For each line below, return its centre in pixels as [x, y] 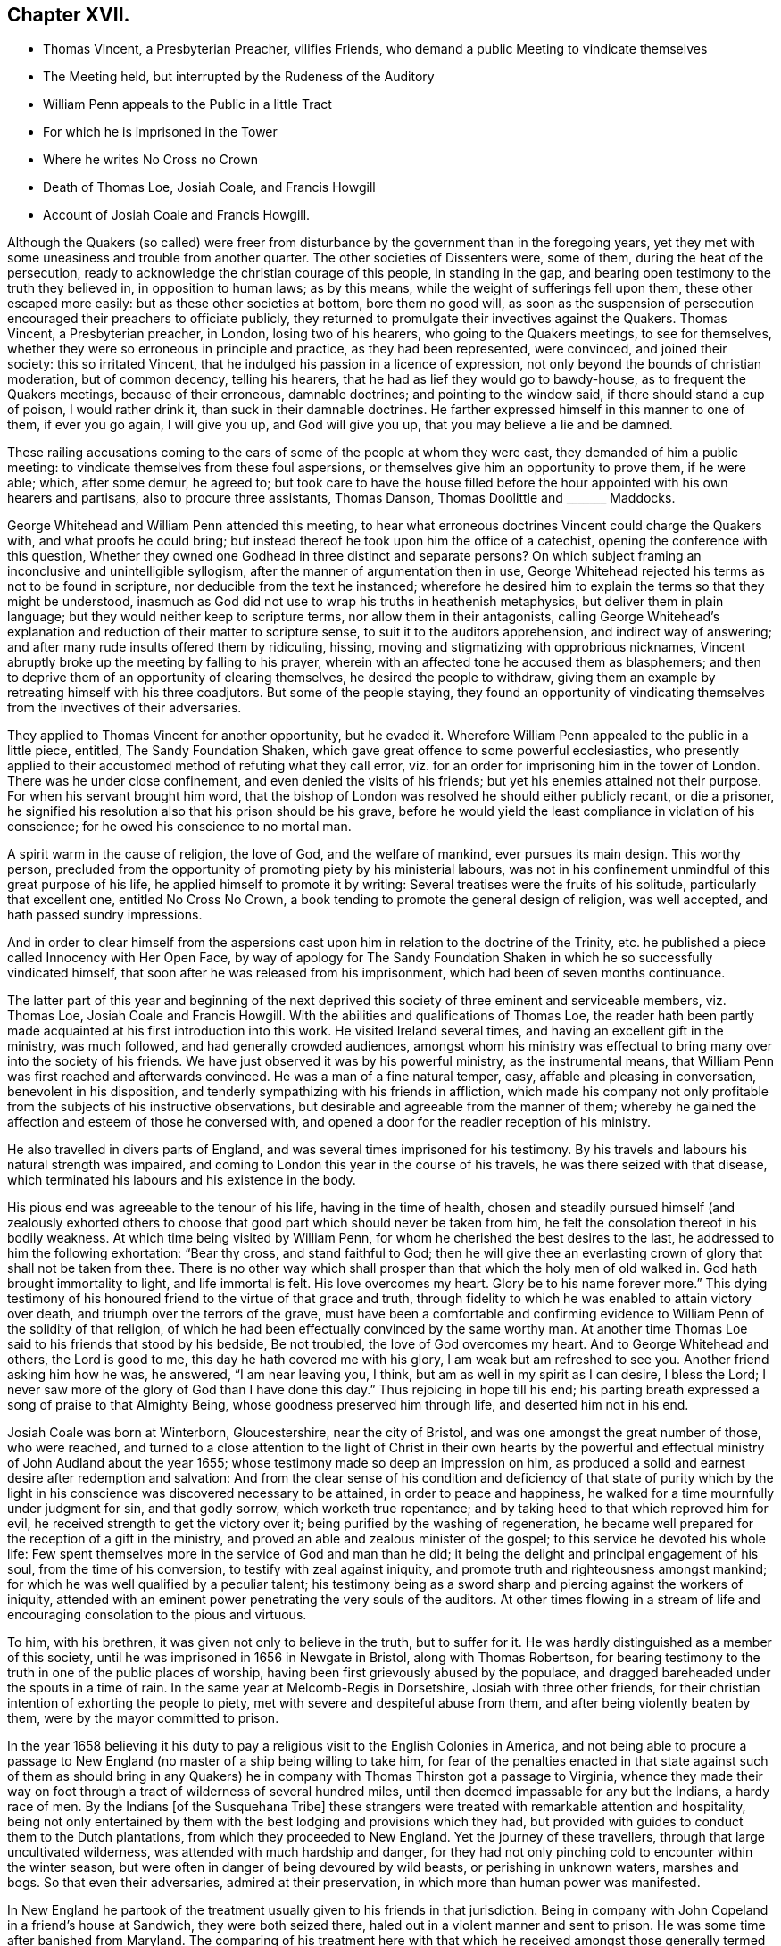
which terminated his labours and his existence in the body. [182, 1180]
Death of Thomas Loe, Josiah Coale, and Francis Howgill [209, 187]
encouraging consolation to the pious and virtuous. [157, 1615]
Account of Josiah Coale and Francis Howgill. [177, 215]
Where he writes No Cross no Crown [150, 160]
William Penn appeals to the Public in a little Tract [187, 104]
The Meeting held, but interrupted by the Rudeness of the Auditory [239, 77]
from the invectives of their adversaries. [125, 708]
